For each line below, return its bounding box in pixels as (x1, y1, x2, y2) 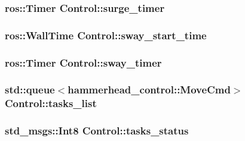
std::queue (5, 82, 55, 97)
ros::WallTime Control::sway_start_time (5, 27, 207, 42)
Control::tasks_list (5, 96, 97, 111)
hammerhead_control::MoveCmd (68, 82, 231, 97)
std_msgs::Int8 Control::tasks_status (5, 123, 189, 138)
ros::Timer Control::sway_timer (5, 55, 162, 70)
